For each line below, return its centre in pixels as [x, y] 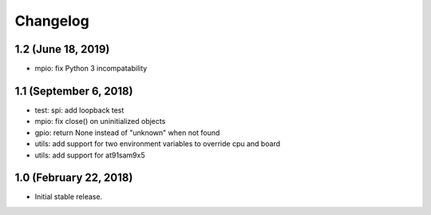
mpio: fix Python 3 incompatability [91, 69]
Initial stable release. [69, 197]
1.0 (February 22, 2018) [74, 178]
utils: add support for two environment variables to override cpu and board [158, 144]
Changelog [52, 21]
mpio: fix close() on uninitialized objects [100, 121]
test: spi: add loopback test [79, 110]
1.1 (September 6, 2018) [74, 91]
